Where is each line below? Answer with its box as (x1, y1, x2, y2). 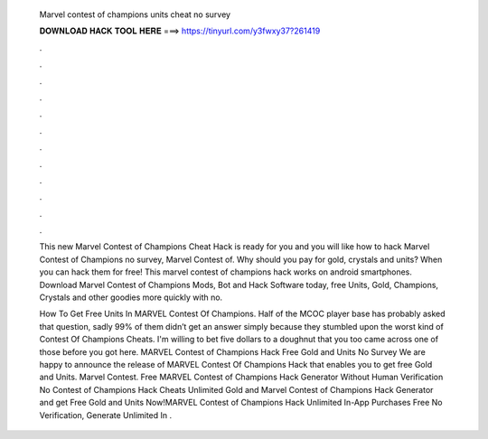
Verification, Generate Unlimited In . (39, 409, 173, 420)
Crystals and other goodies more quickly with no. (39, 292, 223, 303)
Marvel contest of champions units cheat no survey (39, 9, 230, 20)
